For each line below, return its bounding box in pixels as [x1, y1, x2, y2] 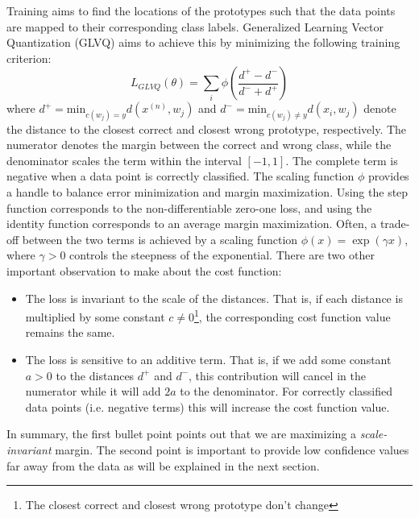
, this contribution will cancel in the [189, 367, 366, 383]
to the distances [56, 367, 135, 383]
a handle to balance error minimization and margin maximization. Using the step [6, 183, 409, 200]
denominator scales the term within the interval [6, 151, 242, 168]
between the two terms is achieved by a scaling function [22, 230, 298, 247]
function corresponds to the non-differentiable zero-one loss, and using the [6, 199, 372, 216]
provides [367, 168, 409, 184]
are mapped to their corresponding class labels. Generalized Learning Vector [6, 18, 384, 35]
